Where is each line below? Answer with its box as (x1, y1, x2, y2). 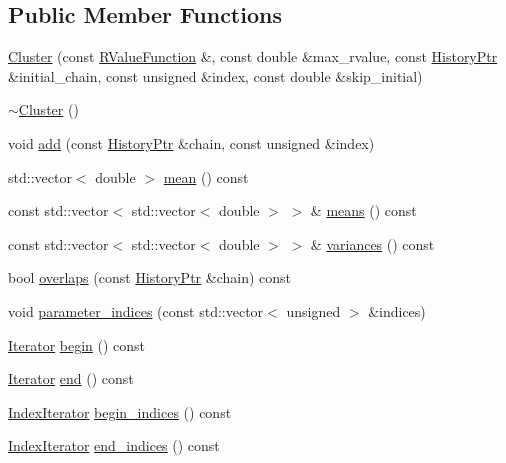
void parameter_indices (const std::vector (8, 300, 264, 321)
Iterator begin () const (8, 334, 146, 355)
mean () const (163, 166, 249, 187)
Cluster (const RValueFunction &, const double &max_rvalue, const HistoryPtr (8, 46, 498, 67)
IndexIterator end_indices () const (8, 435, 220, 456)
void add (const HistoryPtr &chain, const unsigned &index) (8, 132, 375, 153)
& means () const (310, 200, 417, 221)
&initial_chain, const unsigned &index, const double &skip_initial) (8, 65, 423, 86)
